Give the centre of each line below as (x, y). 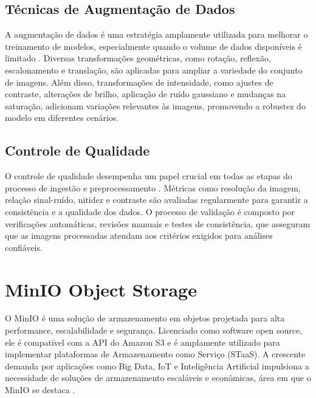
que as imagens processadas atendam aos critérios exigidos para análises (139, 235)
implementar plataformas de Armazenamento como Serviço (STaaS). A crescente (155, 354)
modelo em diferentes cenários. (62, 118)
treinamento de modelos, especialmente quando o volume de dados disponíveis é (153, 46)
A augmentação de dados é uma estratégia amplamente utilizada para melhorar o (156, 34)
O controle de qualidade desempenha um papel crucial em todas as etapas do (149, 176)
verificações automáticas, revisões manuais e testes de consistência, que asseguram (158, 223)
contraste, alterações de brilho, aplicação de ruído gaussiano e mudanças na (146, 94)
